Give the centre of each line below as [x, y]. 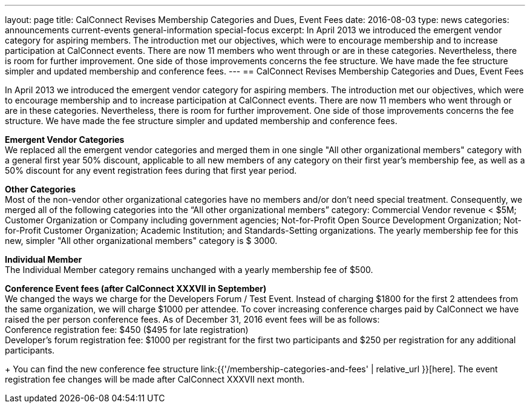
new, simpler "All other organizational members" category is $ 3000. [141, 241]
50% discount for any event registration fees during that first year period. [151, 170]
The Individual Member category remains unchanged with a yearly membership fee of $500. [189, 270]
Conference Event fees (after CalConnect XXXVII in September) [136, 288]
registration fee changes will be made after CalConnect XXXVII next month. [155, 379]
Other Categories [41, 189]
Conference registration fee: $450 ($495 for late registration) [127, 330]
